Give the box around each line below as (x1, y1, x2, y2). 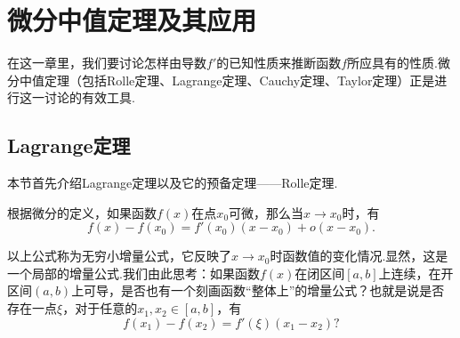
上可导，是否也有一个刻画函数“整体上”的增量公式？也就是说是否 (71, 281, 445, 300)
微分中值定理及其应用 (7, 2, 257, 38)
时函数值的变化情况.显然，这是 (270, 246, 448, 265)
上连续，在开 (378, 263, 454, 282)
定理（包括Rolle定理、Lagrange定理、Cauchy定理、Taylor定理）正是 (44, 70, 435, 89)
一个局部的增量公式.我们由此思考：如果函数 (7, 263, 260, 282)
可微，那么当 (229, 203, 304, 221)
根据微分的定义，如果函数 (7, 203, 157, 221)
